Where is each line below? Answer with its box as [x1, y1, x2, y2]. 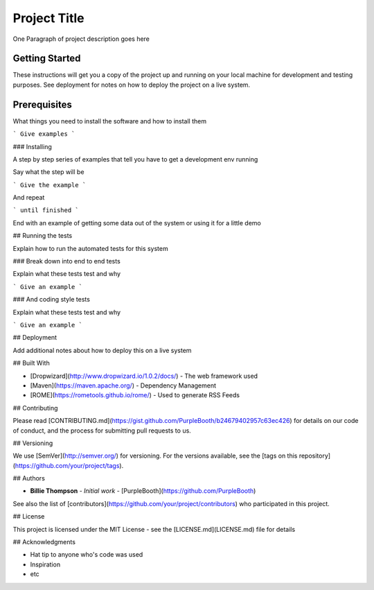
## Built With [12, 359, 50, 367]
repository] [299, 451, 331, 460]
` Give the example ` [12, 181, 87, 189]
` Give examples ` [12, 130, 75, 138]
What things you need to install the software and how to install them [12, 116, 207, 125]
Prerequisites [12, 98, 72, 110]
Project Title [12, 10, 84, 26]
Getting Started [12, 53, 81, 64]
